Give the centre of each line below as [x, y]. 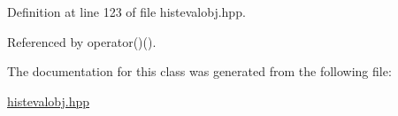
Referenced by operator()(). [82, 41]
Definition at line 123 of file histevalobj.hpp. [126, 12]
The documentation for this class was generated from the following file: [199, 71]
